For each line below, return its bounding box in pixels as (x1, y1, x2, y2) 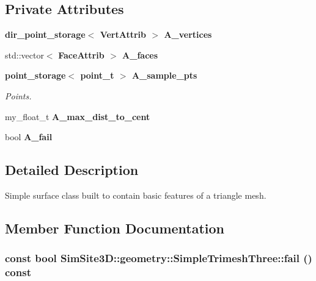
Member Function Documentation (5, 218, 225, 237)
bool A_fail (5, 130, 53, 143)
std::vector (5, 48, 44, 61)
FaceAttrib (58, 48, 105, 61)
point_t (80, 69, 114, 82)
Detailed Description (5, 160, 139, 179)
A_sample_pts (131, 69, 197, 82)
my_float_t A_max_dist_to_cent (5, 110, 150, 123)
